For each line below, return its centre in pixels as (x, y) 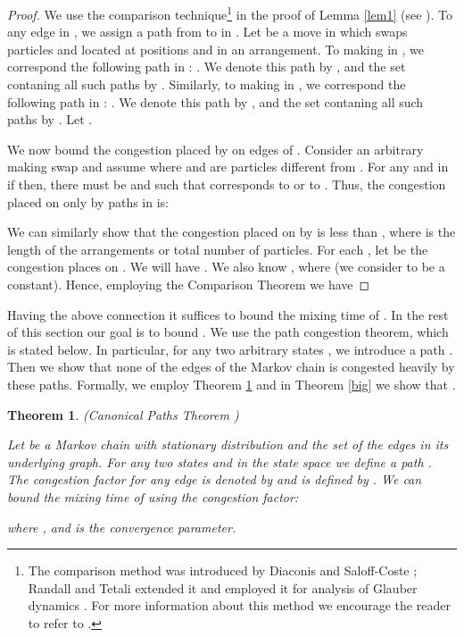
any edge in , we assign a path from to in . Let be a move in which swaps (207, 32)
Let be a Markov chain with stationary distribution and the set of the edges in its (228, 444)
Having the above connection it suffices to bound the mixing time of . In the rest (228, 314)
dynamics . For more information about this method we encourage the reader (239, 605)
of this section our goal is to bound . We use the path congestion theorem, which (228, 332)
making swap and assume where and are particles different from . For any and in (228, 167)
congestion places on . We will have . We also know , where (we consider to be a (226, 267)
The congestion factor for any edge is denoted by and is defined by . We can (215, 479)
